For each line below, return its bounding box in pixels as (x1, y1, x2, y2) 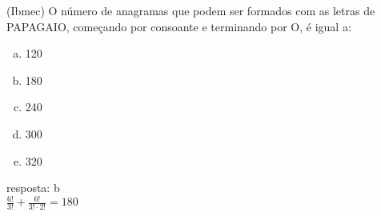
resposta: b (6, 179, 60, 196)
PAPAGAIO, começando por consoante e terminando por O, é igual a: (6, 18, 351, 34)
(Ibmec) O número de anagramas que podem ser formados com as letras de (6, 2, 375, 18)
